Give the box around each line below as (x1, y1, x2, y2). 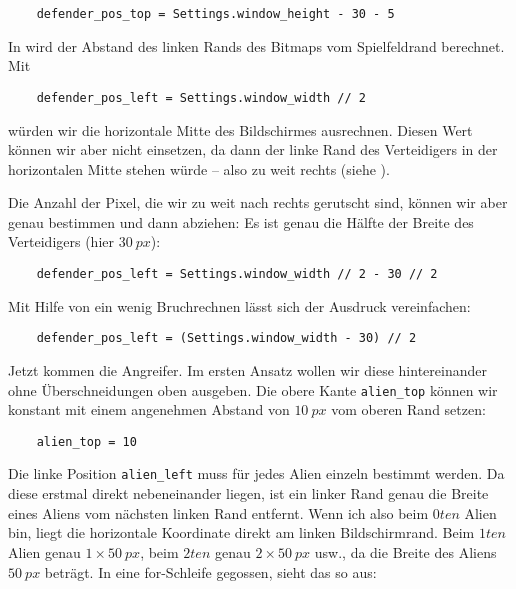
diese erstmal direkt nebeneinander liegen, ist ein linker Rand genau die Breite (8, 483, 489, 504)
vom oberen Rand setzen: (331, 399, 486, 420)
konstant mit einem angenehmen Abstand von (8, 399, 290, 420)
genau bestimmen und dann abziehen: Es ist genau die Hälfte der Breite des (8, 211, 474, 232)
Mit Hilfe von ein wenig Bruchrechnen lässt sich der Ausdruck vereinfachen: (8, 295, 471, 316)
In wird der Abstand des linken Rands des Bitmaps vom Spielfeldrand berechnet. (8, 35, 505, 56)
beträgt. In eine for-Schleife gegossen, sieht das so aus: (44, 561, 377, 582)
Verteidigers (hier (8, 231, 114, 252)
